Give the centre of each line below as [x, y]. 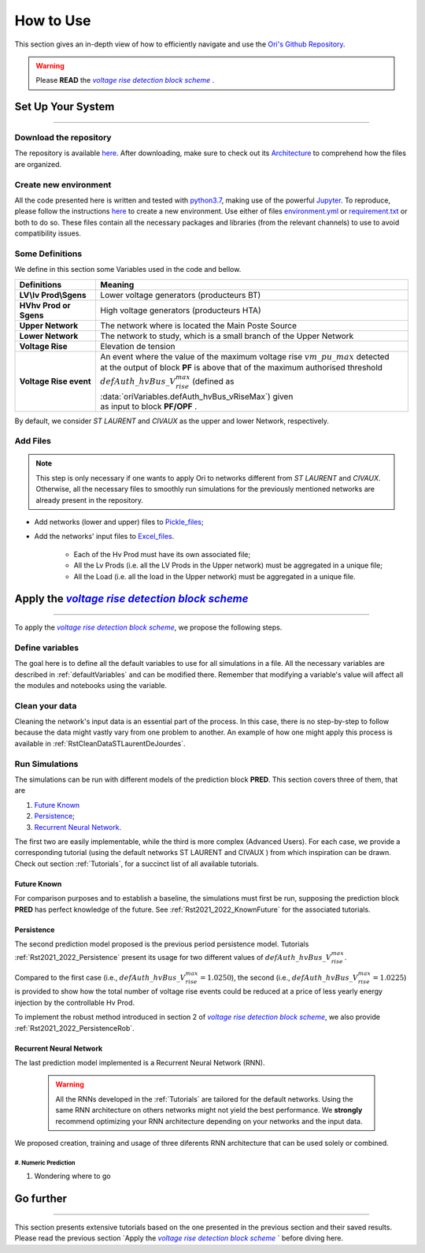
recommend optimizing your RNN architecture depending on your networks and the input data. [209, 1121]
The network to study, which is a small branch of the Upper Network [227, 336]
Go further [41, 1199]
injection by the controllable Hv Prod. [75, 1002]
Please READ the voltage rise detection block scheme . [125, 80]
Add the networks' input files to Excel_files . [104, 537]
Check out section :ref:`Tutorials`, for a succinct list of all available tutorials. [137, 864]
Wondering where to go [72, 1176]
